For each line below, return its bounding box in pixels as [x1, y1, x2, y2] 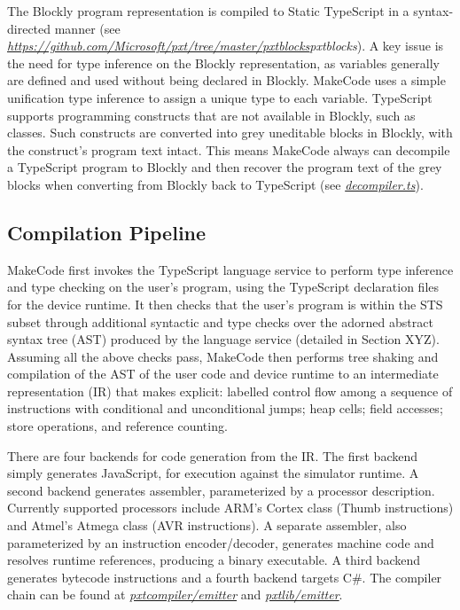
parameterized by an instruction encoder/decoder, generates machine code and [7, 533, 434, 551]
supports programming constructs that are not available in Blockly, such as [7, 106, 416, 124]
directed [7, 19, 51, 37]
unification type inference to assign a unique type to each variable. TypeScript [7, 88, 433, 106]
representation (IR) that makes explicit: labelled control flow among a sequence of [7, 381, 453, 400]
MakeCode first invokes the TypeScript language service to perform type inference [7, 260, 454, 278]
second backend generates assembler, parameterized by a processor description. [7, 481, 435, 499]
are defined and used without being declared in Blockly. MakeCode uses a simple [7, 71, 446, 90]
